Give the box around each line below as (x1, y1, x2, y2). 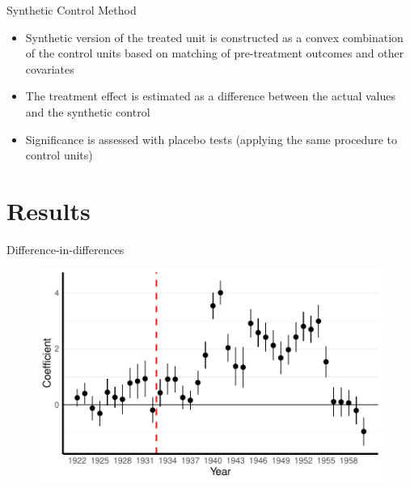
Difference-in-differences (6, 240, 125, 257)
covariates (25, 60, 74, 77)
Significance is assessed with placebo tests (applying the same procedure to (25, 130, 397, 147)
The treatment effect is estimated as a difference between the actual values (25, 87, 396, 104)
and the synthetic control (25, 103, 150, 120)
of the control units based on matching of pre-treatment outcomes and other (25, 45, 404, 62)
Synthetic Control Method (6, 2, 137, 18)
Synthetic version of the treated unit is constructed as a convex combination (25, 28, 404, 45)
